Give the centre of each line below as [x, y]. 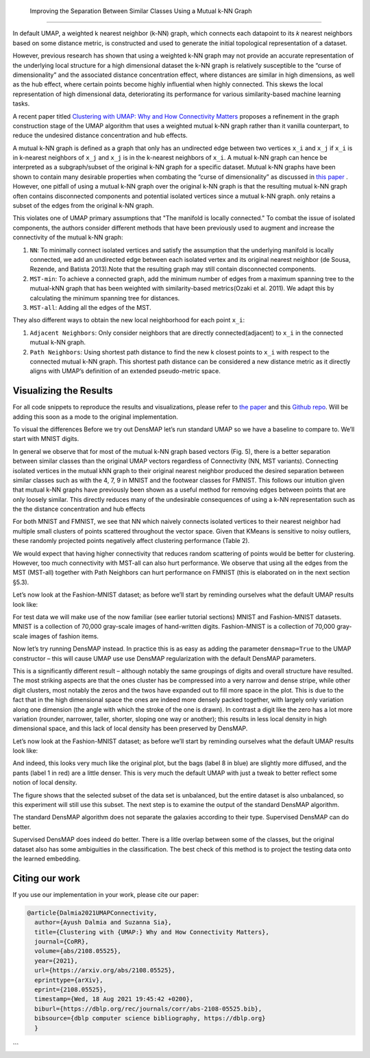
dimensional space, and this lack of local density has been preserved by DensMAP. [130, 729]
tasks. [21, 104]
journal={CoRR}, [62, 942]
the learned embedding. [47, 858]
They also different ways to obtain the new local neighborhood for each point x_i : [129, 320]
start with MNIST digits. [46, 439]
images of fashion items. [64, 636]
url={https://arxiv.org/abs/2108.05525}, [105, 971]
